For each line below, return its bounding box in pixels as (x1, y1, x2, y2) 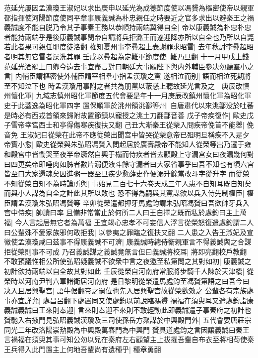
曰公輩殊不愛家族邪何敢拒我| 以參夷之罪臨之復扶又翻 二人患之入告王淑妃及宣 (4, 227, 254, 237)
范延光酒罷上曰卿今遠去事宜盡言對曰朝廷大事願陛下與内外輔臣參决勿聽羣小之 (4, 61, 254, 71)
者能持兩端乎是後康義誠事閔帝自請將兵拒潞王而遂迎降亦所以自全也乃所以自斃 (4, 31, 254, 42)
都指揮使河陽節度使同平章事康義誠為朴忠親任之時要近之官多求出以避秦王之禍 (4, 12, 254, 22)
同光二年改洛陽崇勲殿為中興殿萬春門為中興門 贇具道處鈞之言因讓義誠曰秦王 (4, 324, 250, 335)
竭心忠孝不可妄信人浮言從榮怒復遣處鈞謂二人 (108, 217, 254, 228)
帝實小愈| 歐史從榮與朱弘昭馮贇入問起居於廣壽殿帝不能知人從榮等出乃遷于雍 (4, 139, 252, 149)
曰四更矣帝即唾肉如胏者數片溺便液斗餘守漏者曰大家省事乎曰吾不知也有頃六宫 (4, 158, 254, 169)
